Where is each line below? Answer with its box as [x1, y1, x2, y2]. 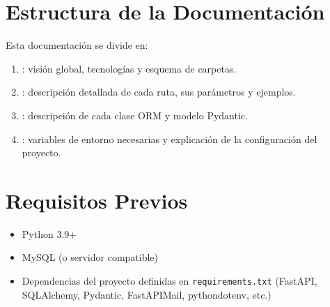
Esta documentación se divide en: [6, 38, 148, 52]
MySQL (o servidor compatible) [22, 250, 158, 264]
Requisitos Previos [6, 186, 188, 214]
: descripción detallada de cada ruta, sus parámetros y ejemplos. [22, 84, 296, 99]
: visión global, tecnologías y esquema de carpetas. [22, 61, 237, 75]
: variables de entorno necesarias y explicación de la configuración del [22, 131, 317, 146]
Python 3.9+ [22, 226, 77, 241]
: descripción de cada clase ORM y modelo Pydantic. [22, 107, 248, 122]
